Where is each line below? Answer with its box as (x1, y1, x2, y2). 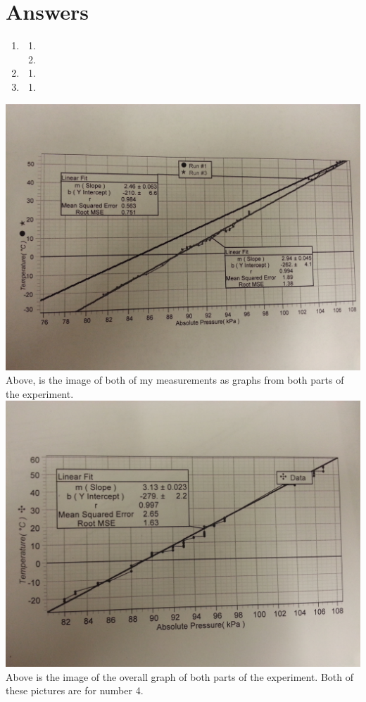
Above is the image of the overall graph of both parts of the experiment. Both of (6, 669, 354, 684)
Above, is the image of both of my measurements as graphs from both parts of (6, 372, 344, 387)
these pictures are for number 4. (6, 683, 144, 698)
